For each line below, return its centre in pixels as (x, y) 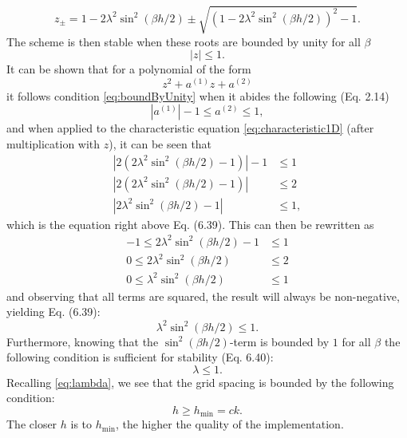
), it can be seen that (160, 143)
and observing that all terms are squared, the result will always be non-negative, (203, 296)
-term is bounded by (279, 341)
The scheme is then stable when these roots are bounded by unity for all (184, 41)
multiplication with (53, 143)
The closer (32, 424)
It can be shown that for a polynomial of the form (129, 69)
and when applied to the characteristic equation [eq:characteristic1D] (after (190, 128)
